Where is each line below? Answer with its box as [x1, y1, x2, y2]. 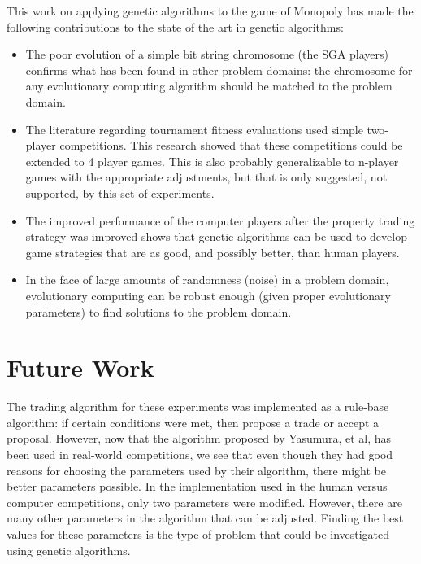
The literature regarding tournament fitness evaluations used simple [25, 120, 363, 138]
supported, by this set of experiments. [25, 184, 215, 201]
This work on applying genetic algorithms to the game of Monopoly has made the [7, 2, 414, 19]
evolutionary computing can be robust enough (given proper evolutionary [25, 286, 391, 304]
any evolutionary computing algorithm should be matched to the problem [25, 77, 393, 94]
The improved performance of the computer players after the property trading [25, 212, 415, 229]
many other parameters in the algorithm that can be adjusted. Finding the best [7, 509, 404, 527]
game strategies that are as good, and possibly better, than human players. [25, 243, 400, 260]
